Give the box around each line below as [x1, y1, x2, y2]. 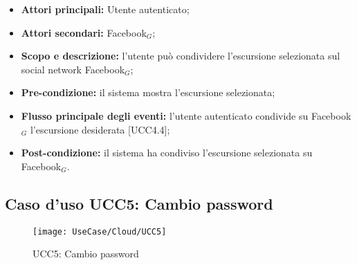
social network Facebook [21, 62, 125, 76]
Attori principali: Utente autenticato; [21, 2, 190, 16]
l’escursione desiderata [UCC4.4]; [30, 122, 170, 136]
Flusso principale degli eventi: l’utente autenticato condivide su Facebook [21, 108, 351, 122]
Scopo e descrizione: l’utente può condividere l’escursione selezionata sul [21, 48, 340, 63]
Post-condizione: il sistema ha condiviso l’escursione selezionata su [21, 145, 313, 160]
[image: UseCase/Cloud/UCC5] [33, 226, 167, 237]
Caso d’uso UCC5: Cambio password [5, 192, 273, 214]
